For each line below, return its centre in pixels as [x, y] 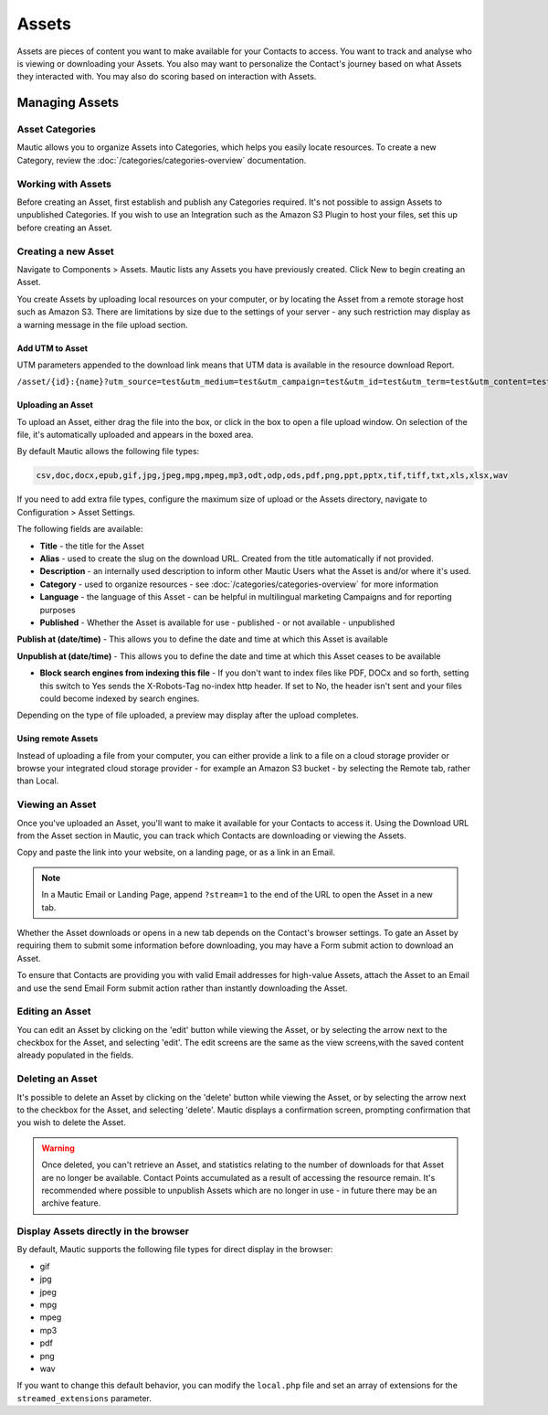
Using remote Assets [58, 739]
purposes [58, 610]
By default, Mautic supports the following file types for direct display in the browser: [175, 1250]
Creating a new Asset [65, 251]
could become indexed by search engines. [120, 698]
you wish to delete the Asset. [72, 1122]
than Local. [38, 781]
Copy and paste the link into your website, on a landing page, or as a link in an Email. [176, 852]
